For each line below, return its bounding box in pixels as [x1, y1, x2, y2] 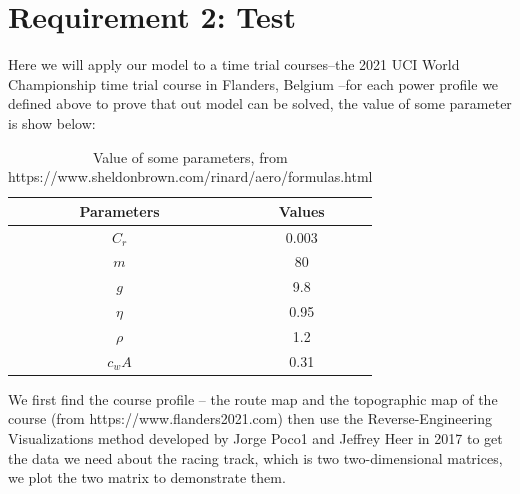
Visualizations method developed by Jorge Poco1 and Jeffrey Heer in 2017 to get [8, 428, 503, 449]
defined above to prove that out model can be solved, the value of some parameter [8, 93, 512, 114]
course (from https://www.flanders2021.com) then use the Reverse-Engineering [8, 408, 492, 429]
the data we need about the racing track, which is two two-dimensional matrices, [8, 447, 503, 468]
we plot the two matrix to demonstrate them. [8, 467, 286, 488]
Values [278, 200, 325, 221]
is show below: [8, 112, 96, 133]
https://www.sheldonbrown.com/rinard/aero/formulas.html [8, 166, 373, 187]
